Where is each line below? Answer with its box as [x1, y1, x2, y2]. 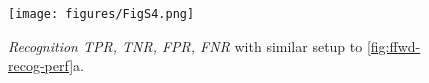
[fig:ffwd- [366, 35, 421, 56]
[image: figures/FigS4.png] [8, 7, 195, 21]
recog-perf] [8, 55, 74, 76]
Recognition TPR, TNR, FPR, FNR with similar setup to [8, 35, 363, 56]
